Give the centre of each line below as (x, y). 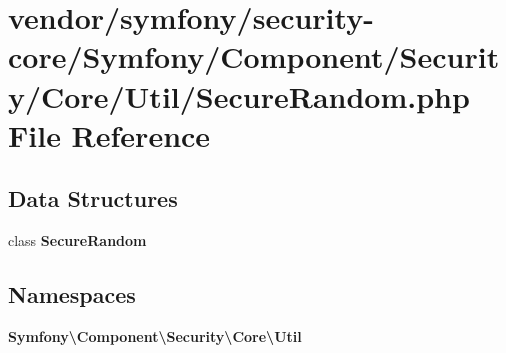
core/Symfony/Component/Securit (254, 56)
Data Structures (93, 198)
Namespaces (72, 294)
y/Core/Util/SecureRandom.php (239, 95)
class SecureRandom (77, 240)
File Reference (109, 134)
